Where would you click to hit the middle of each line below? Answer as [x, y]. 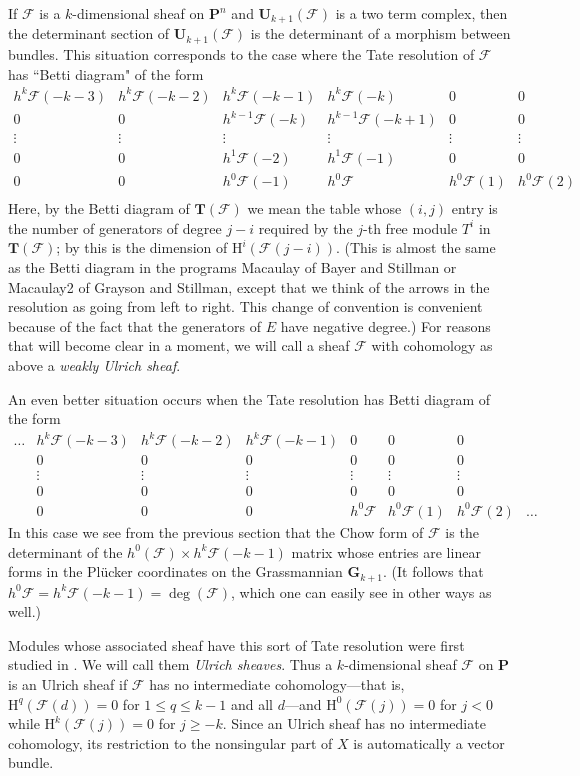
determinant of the [65, 551]
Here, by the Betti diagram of [99, 208]
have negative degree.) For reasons [385, 325]
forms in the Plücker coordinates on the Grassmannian [175, 571]
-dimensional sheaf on [138, 13]
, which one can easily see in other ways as [361, 591]
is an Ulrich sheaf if [68, 683]
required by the [305, 227]
